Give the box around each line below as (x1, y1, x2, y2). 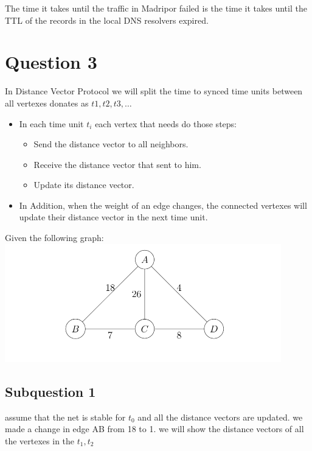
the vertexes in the (5, 434, 75, 447)
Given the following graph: (5, 231, 104, 244)
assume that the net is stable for (5, 410, 126, 423)
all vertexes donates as (5, 96, 89, 109)
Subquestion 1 (5, 382, 96, 400)
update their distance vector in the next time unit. (19, 211, 208, 223)
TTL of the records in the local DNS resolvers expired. (5, 13, 209, 26)
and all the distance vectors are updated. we (137, 410, 303, 423)
